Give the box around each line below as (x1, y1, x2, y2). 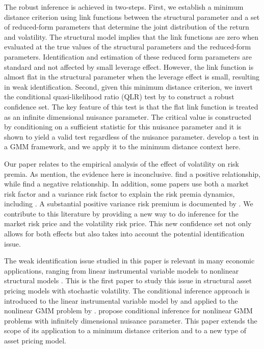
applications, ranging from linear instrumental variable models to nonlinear (4, 265, 239, 276)
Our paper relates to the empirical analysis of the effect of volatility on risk (4, 158, 239, 169)
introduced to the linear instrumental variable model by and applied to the (4, 295, 238, 306)
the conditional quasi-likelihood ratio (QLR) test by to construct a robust (4, 91, 234, 102)
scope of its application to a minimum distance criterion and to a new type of (4, 325, 247, 336)
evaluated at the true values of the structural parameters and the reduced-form (4, 41, 251, 52)
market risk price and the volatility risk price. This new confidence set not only (4, 218, 252, 229)
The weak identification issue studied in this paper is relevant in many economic (4, 255, 255, 266)
